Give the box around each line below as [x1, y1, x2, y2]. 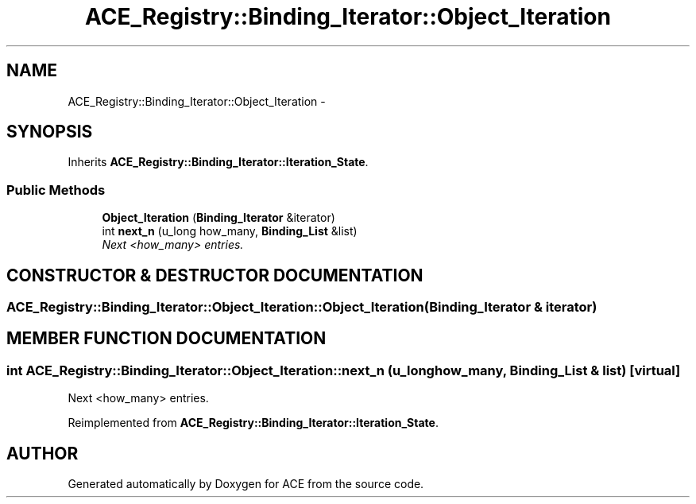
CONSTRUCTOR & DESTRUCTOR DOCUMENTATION [6, 265, 423, 285]
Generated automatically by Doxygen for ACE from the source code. [68, 477, 424, 491]
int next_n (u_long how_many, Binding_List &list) [102, 224, 358, 238]
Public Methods [6, 181, 106, 198]
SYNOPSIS [6, 122, 93, 142]
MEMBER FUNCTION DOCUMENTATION [6, 328, 327, 349]
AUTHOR [6, 443, 79, 463]
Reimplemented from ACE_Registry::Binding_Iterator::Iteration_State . [68, 416, 439, 430]
